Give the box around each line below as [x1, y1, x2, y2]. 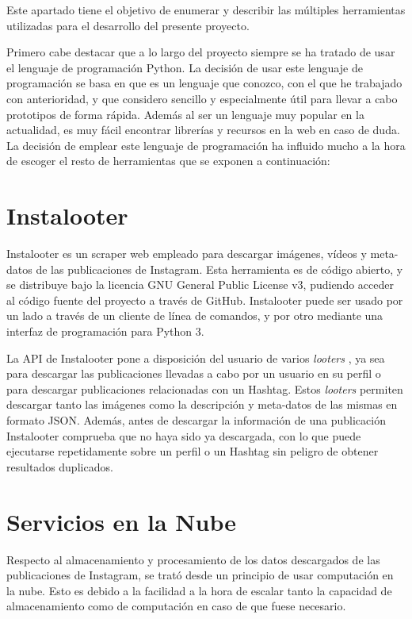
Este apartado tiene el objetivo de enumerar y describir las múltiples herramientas [6, 2, 406, 17]
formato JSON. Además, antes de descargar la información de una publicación [6, 412, 386, 428]
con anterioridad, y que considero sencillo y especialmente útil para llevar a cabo [6, 90, 398, 106]
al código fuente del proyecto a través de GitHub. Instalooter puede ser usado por [6, 291, 403, 308]
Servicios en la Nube [6, 505, 236, 537]
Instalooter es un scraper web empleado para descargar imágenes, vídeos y [6, 245, 367, 262]
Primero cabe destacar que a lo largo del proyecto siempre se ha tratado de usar [6, 44, 395, 60]
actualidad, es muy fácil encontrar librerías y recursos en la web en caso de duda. [6, 121, 400, 138]
